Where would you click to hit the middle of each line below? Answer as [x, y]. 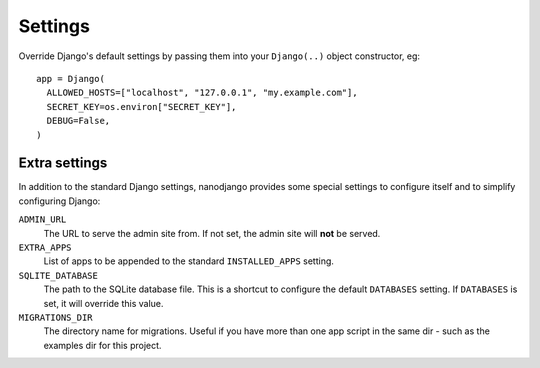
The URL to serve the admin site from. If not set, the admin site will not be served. [212, 233]
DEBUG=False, [78, 121]
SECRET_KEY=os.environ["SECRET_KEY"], [141, 106]
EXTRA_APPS [45, 247]
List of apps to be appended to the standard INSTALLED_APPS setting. [189, 261]
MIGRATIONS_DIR [56, 317]
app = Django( [70, 78]
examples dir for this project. [102, 345]
